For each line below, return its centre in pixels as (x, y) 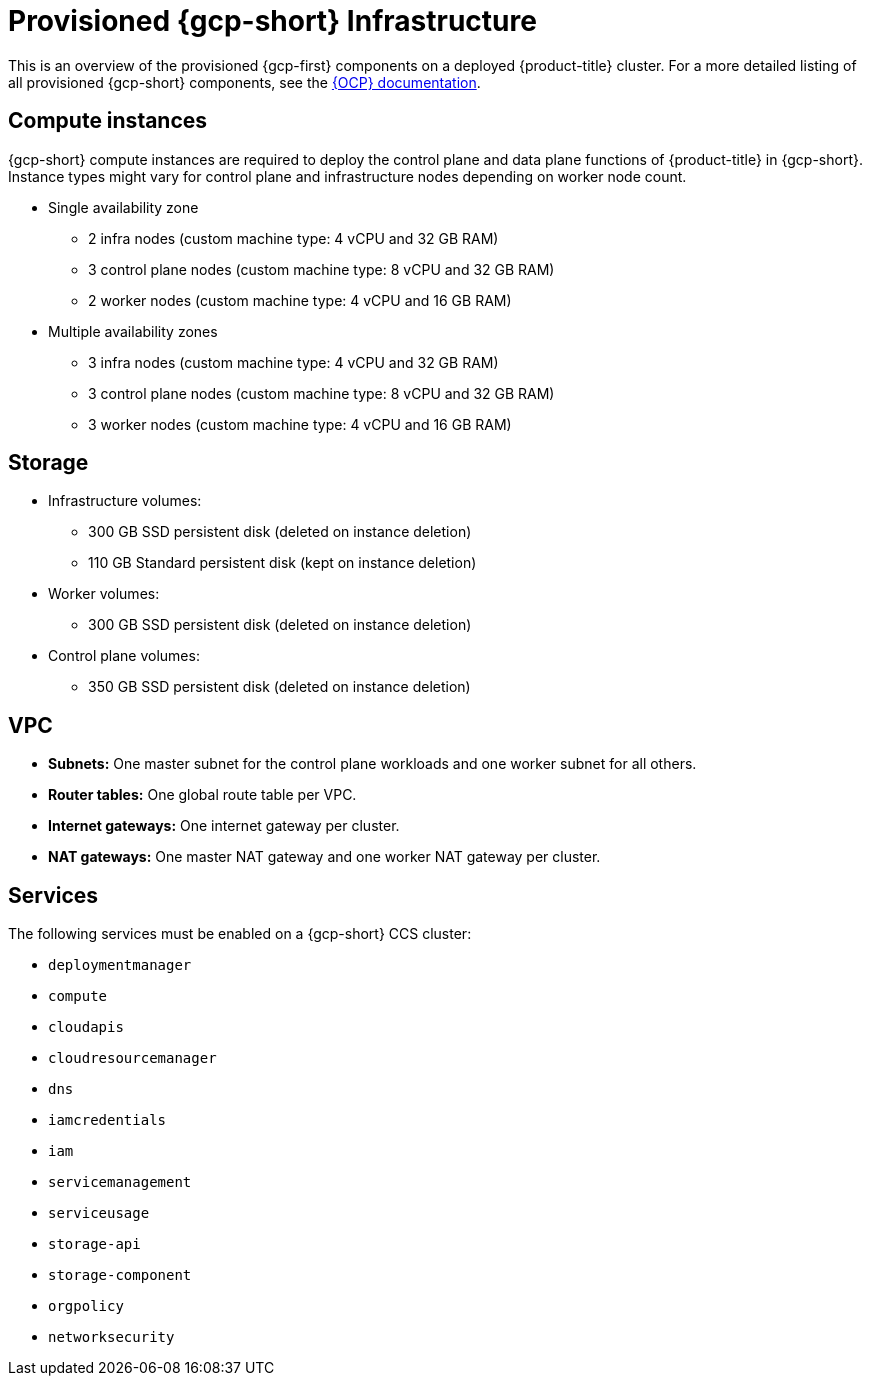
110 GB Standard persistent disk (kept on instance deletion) (282, 563)
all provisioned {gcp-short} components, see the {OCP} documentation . (244, 82)
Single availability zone (123, 207)
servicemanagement (120, 1182)
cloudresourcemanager (132, 1058)
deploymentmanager (120, 965)
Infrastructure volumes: (125, 501)
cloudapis (86, 1027)
